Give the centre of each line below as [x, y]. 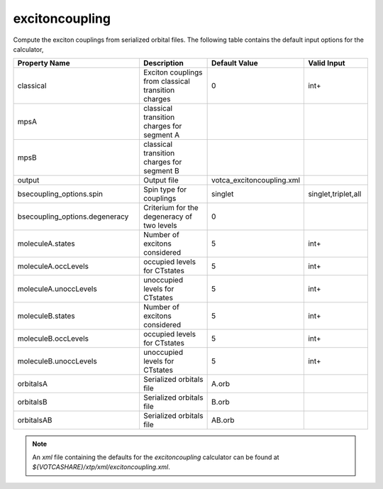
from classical [167, 82]
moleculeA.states [46, 243]
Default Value [235, 63]
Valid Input [327, 63]
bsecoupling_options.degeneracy [73, 216]
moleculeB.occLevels [53, 339]
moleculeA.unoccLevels [57, 289]
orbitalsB [32, 402]
